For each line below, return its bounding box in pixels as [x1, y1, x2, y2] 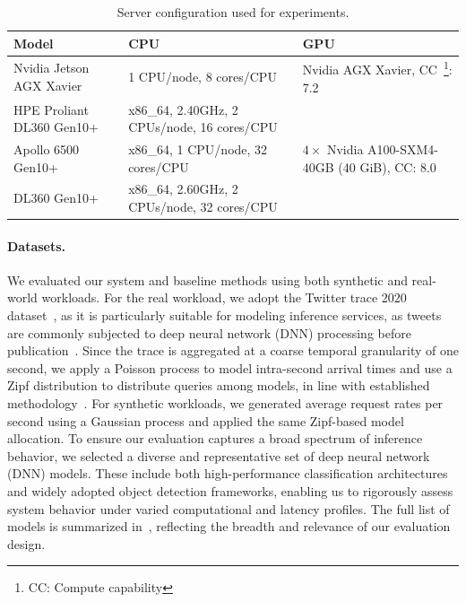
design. [7, 534, 46, 553]
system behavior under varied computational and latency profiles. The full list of [7, 499, 450, 518]
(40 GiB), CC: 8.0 [338, 157, 436, 176]
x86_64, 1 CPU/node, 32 [128, 139, 268, 158]
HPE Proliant [13, 100, 89, 118]
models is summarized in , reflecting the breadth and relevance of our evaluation [7, 517, 451, 536]
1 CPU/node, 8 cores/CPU [128, 67, 277, 86]
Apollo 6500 [13, 139, 80, 158]
